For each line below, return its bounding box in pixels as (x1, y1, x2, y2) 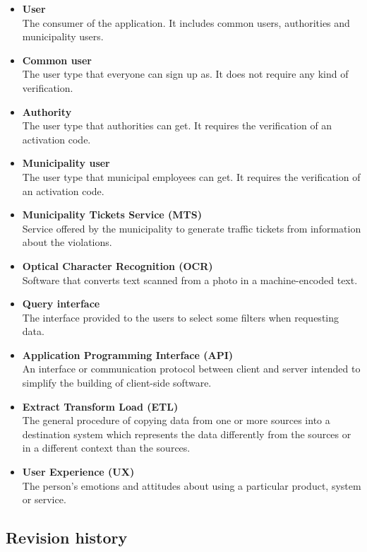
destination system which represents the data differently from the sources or (22, 426, 351, 441)
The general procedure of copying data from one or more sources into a (22, 413, 330, 428)
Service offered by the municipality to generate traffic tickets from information (22, 221, 361, 235)
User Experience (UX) (22, 464, 135, 479)
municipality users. (22, 29, 104, 44)
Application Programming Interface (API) (22, 347, 233, 362)
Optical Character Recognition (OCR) (22, 258, 213, 273)
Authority (22, 104, 72, 119)
